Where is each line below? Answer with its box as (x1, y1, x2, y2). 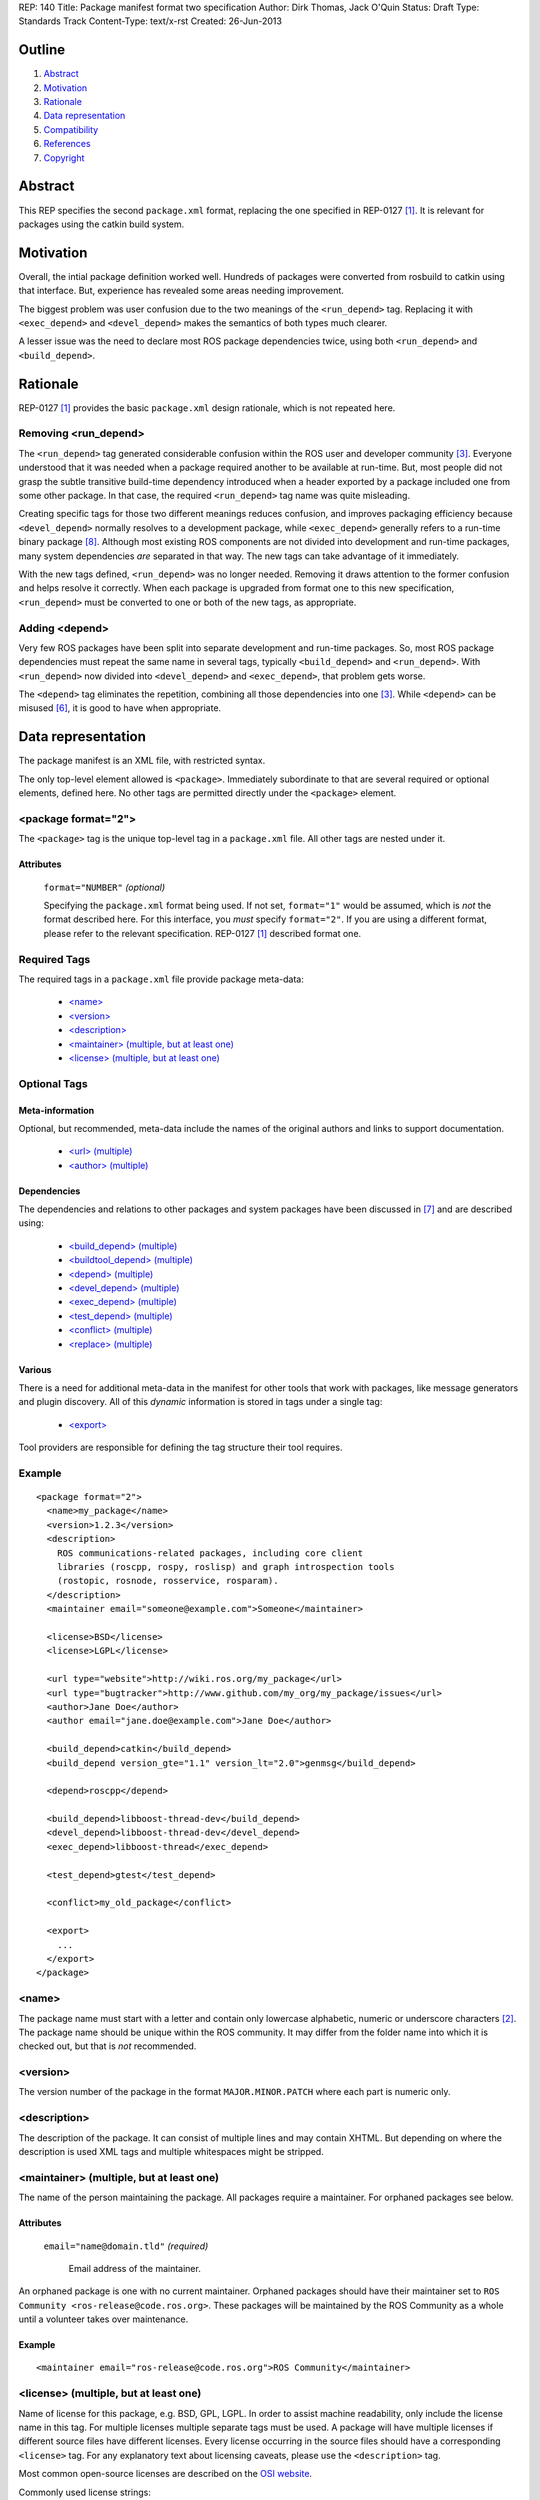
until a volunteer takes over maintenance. (18, 2313, 189, 2325)
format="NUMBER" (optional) (43, 881, 166, 893)
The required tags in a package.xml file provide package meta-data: (18, 973, 304, 985)
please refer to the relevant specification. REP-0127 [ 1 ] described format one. (43, 927, 362, 939)
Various (18, 1363, 52, 1375)
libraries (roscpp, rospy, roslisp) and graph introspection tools (56, 1561, 395, 1573)
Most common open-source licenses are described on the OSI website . (18, 2468, 313, 2480)
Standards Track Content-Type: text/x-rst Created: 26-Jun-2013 (18, 15, 282, 27)
